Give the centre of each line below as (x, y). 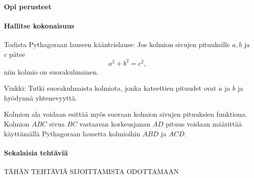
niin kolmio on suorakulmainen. (51, 71)
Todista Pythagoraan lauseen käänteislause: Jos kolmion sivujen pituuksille (117, 44)
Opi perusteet (28, 6)
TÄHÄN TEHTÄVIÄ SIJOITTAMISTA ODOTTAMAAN (92, 171)
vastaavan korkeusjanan (115, 124)
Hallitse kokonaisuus (39, 25)
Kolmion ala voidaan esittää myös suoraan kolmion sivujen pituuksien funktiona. (126, 114)
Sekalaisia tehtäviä (36, 152)
